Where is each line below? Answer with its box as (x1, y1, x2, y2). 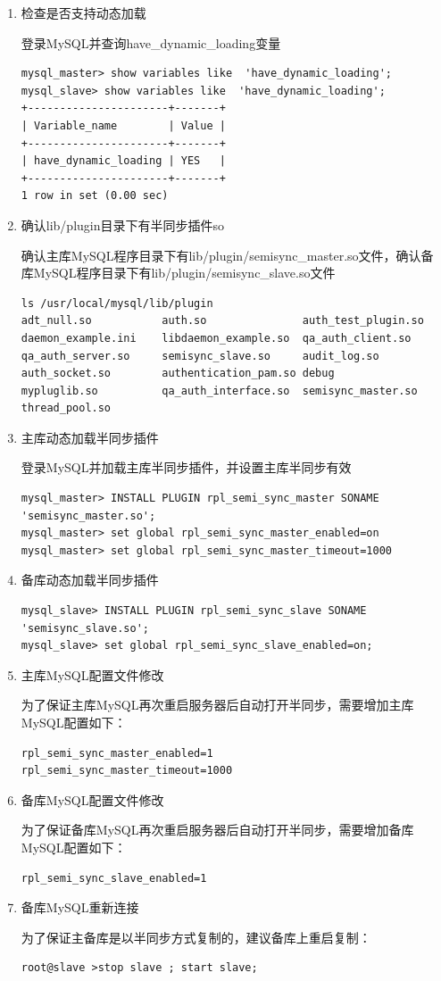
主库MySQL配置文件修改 (21, 665, 164, 684)
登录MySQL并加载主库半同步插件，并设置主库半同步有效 (21, 458, 352, 477)
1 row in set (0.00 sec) (21, 189, 169, 203)
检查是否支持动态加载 (21, 4, 146, 21)
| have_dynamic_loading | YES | (21, 154, 226, 168)
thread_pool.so (21, 402, 112, 415)
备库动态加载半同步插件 (21, 570, 159, 589)
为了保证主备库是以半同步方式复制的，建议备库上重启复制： (21, 927, 371, 946)
